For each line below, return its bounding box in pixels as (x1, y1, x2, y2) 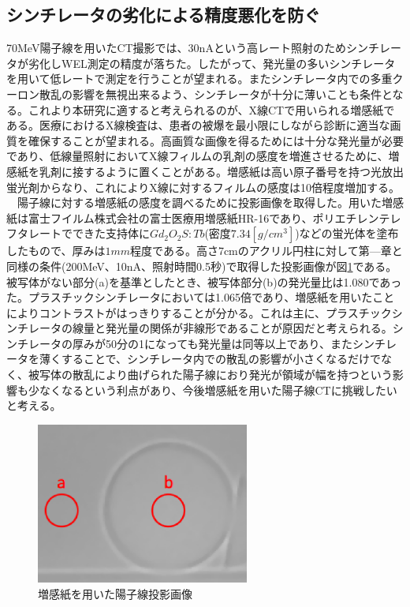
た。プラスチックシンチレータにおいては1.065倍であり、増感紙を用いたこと (6, 289, 395, 305)
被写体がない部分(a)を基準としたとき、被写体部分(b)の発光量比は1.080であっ (6, 273, 402, 290)
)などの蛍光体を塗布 (295, 225, 399, 242)
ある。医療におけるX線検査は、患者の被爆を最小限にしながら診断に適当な (6, 117, 390, 133)
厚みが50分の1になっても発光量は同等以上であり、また (72, 335, 352, 351)
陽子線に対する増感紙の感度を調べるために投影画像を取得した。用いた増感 (17, 194, 404, 211)
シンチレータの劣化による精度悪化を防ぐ (6, 2, 321, 27)
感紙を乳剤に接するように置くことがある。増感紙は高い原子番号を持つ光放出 (6, 163, 404, 179)
